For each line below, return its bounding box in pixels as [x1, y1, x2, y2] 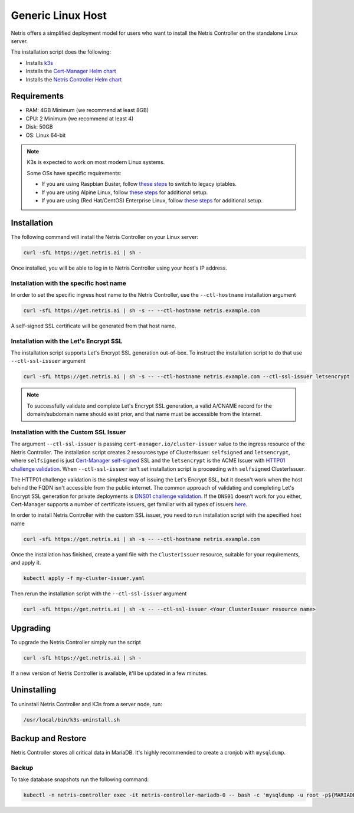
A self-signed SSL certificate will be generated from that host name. [11, 322, 176, 329]
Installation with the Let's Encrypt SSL [11, 337, 123, 345]
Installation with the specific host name [11, 279, 127, 287]
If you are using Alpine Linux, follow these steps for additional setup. [41, 189, 208, 196]
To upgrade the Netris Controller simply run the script [11, 638, 141, 645]
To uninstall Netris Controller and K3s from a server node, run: [11, 700, 162, 707]
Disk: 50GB [25, 123, 53, 130]
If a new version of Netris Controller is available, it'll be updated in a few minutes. [11, 670, 208, 677]
